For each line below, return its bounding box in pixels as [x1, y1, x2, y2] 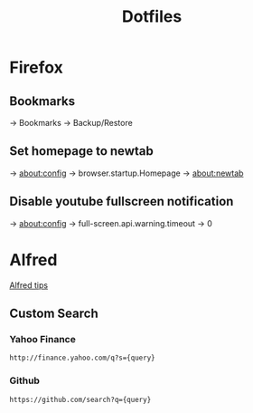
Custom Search [9, 305, 98, 321]
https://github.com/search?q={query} [9, 395, 152, 404]
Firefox [9, 57, 63, 78]
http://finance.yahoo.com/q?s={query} [9, 353, 155, 363]
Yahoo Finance [9, 332, 77, 345]
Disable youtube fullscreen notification [9, 194, 234, 209]
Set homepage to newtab [9, 143, 154, 159]
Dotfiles [121, 6, 183, 27]
